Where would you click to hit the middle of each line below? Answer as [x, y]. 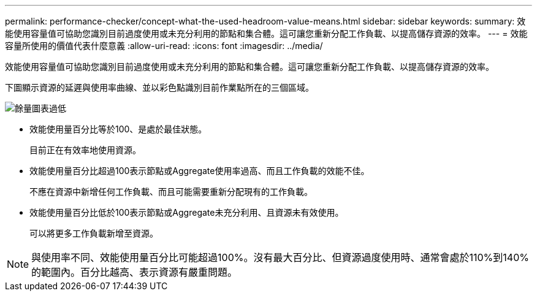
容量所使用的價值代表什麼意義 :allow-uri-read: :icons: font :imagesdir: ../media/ [164, 46]
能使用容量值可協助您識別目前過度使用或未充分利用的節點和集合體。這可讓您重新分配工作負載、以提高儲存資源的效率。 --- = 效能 [266, 33]
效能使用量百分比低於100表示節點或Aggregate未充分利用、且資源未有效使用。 [187, 212]
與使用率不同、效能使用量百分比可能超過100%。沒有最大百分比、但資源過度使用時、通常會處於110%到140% [280, 257]
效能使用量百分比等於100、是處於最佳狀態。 [118, 129]
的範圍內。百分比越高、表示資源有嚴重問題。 [135, 272]
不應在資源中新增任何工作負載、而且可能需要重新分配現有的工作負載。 [171, 192]
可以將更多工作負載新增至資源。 [94, 233]
